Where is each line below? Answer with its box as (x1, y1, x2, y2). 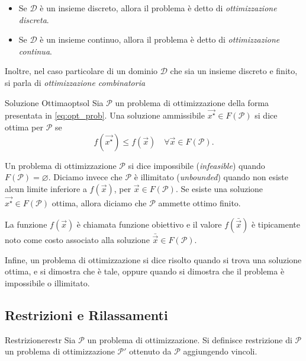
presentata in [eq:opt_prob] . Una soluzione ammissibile (5, 109, 205, 122)
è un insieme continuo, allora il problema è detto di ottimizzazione (40, 33, 280, 46)
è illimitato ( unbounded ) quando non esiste (134, 171, 288, 183)
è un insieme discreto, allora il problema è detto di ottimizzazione (40, 2, 277, 14)
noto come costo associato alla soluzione (5, 234, 150, 246)
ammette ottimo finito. (158, 197, 241, 209)
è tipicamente (251, 218, 300, 230)
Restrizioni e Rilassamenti (5, 305, 168, 324)
